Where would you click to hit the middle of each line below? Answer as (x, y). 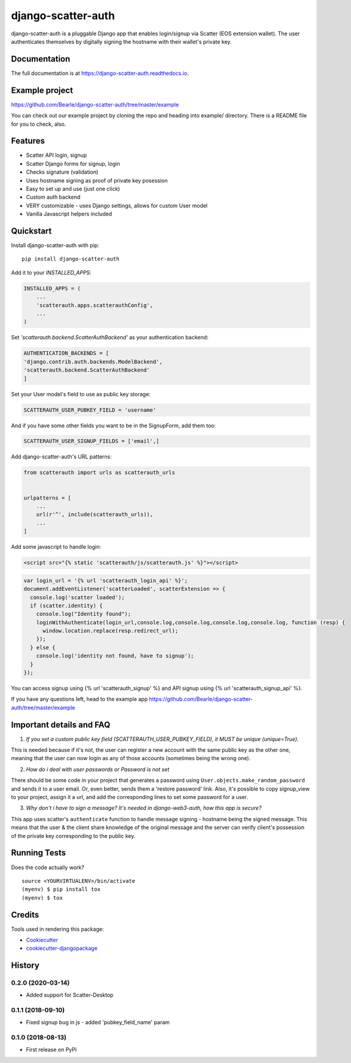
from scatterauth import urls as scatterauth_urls (100, 473)
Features (28, 141)
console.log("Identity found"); (84, 614)
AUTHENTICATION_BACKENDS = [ (66, 353)
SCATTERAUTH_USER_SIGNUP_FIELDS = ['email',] (91, 441)
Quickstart (31, 231)
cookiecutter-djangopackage (62, 948)
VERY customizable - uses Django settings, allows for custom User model (117, 205)
